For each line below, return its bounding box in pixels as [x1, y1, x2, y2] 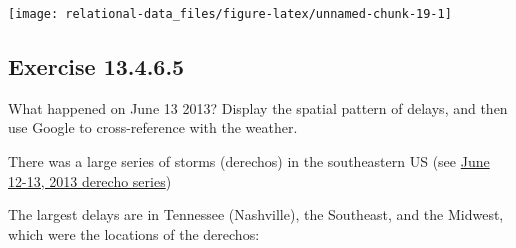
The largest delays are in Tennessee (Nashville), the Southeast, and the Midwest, [8, 204, 504, 225]
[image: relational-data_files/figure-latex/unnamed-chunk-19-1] [8, 7, 452, 21]
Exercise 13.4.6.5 [8, 51, 185, 82]
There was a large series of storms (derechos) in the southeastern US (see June [8, 151, 490, 172]
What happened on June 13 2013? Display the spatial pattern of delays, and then [8, 97, 508, 118]
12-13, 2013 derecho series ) [8, 170, 172, 191]
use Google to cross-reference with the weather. [8, 117, 298, 138]
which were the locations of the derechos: [8, 223, 260, 244]
